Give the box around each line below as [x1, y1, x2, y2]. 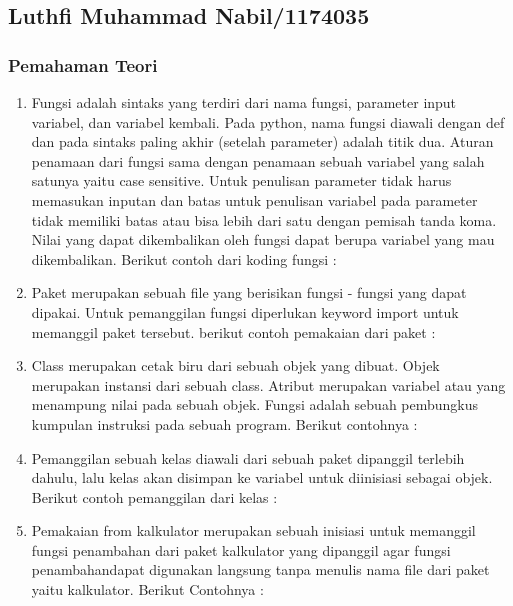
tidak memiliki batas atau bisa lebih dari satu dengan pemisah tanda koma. [31, 209, 497, 230]
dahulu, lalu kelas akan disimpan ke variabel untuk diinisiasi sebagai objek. [31, 467, 493, 488]
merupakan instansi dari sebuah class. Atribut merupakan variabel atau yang [31, 374, 506, 395]
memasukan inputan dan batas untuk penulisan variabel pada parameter [31, 189, 478, 210]
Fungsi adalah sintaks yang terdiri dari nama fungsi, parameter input [31, 92, 457, 112]
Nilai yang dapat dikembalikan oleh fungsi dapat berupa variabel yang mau [31, 229, 495, 250]
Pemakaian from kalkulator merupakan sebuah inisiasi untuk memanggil [31, 520, 476, 541]
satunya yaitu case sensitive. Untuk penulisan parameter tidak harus [31, 170, 452, 191]
